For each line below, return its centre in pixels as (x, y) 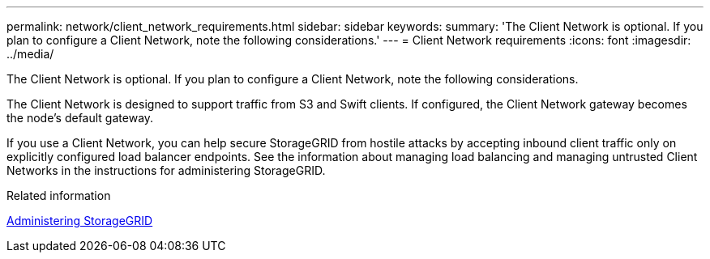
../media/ (30, 54)
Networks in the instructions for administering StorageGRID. (166, 170)
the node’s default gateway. (80, 118)
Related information (59, 195)
